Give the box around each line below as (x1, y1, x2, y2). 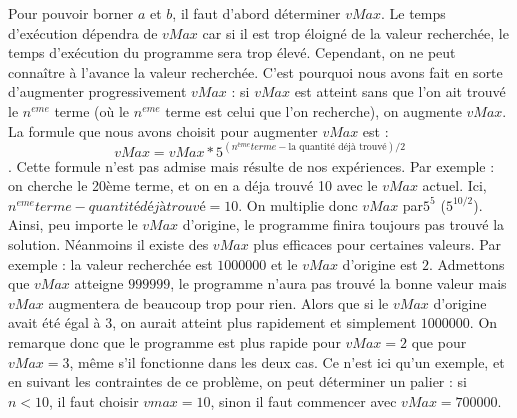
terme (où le (54, 100, 130, 121)
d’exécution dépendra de (8, 22, 158, 43)
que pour (411, 331, 467, 352)
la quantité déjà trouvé (288, 142, 387, 153)
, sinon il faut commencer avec (210, 390, 397, 411)
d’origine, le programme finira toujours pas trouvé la (182, 214, 505, 235)
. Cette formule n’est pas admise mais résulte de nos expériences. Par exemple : (8, 155, 495, 176)
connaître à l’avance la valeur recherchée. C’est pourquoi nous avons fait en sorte (8, 61, 503, 82)
